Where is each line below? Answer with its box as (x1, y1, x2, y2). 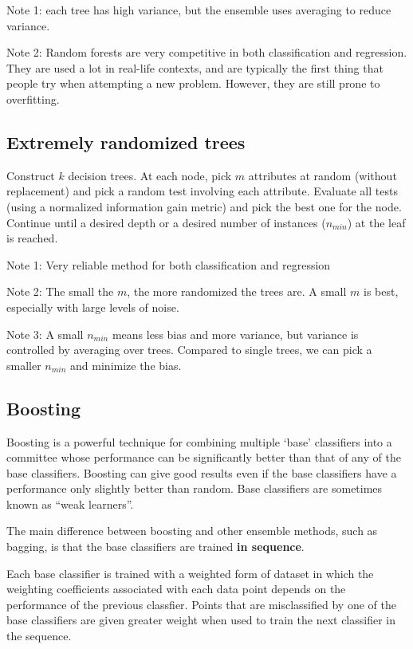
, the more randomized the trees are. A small (127, 283, 347, 300)
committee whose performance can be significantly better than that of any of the (6, 449, 401, 466)
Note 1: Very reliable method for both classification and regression (6, 256, 331, 273)
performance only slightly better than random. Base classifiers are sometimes (6, 480, 383, 497)
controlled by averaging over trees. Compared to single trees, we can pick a (6, 341, 372, 358)
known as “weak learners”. (6, 495, 134, 512)
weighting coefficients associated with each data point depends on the (6, 580, 346, 597)
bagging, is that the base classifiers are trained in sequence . (6, 538, 305, 555)
